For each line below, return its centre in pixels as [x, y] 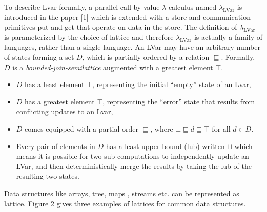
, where [162, 128]
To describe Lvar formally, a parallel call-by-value [82, 7]
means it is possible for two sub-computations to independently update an [132, 156]
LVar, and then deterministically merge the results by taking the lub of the [134, 166]
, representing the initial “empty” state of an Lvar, [172, 84]
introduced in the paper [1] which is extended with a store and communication [127, 17]
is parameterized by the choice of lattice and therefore [89, 37]
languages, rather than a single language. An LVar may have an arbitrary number [132, 47]
